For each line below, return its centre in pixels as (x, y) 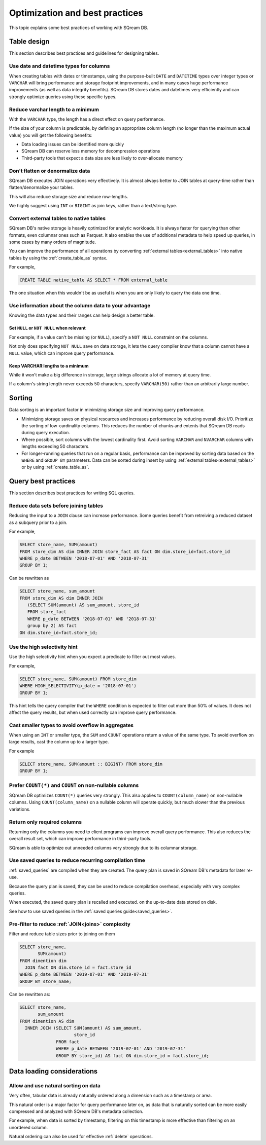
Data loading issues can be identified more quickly (73, 144)
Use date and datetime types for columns (60, 66)
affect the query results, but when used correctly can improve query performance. (93, 712)
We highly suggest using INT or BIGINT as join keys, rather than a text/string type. (93, 206)
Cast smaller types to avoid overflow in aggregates (71, 725)
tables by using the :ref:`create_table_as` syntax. (58, 258)
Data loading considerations (53, 1071)
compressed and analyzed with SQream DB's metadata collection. (76, 1111)
